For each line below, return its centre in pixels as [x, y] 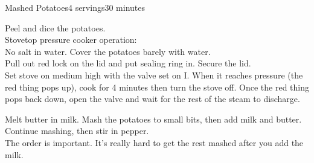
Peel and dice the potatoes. [55, 27]
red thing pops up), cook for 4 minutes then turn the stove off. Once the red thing [157, 87]
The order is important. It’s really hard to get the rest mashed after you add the [154, 142]
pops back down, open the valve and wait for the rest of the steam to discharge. [152, 99]
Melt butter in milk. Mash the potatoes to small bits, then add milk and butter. [153, 119]
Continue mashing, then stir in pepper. [77, 131]
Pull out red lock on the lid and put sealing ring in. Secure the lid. [128, 63]
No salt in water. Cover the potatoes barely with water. [108, 51]
